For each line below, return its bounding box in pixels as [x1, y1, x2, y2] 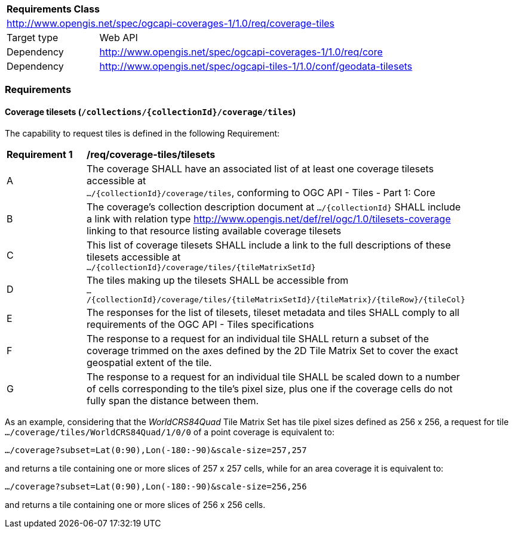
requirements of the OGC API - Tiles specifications [87, 318, 314, 330]
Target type [7, 32, 59, 44]
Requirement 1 [7, 148, 73, 160]
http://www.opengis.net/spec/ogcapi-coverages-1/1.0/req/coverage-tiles [7, 17, 335, 29]
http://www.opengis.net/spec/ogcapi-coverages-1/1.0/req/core [99, 46, 383, 58]
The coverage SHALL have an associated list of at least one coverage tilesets [87, 162, 434, 175]
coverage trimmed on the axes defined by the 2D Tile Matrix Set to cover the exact [87, 344, 458, 357]
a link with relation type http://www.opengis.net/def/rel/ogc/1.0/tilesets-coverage [87, 212, 451, 225]
